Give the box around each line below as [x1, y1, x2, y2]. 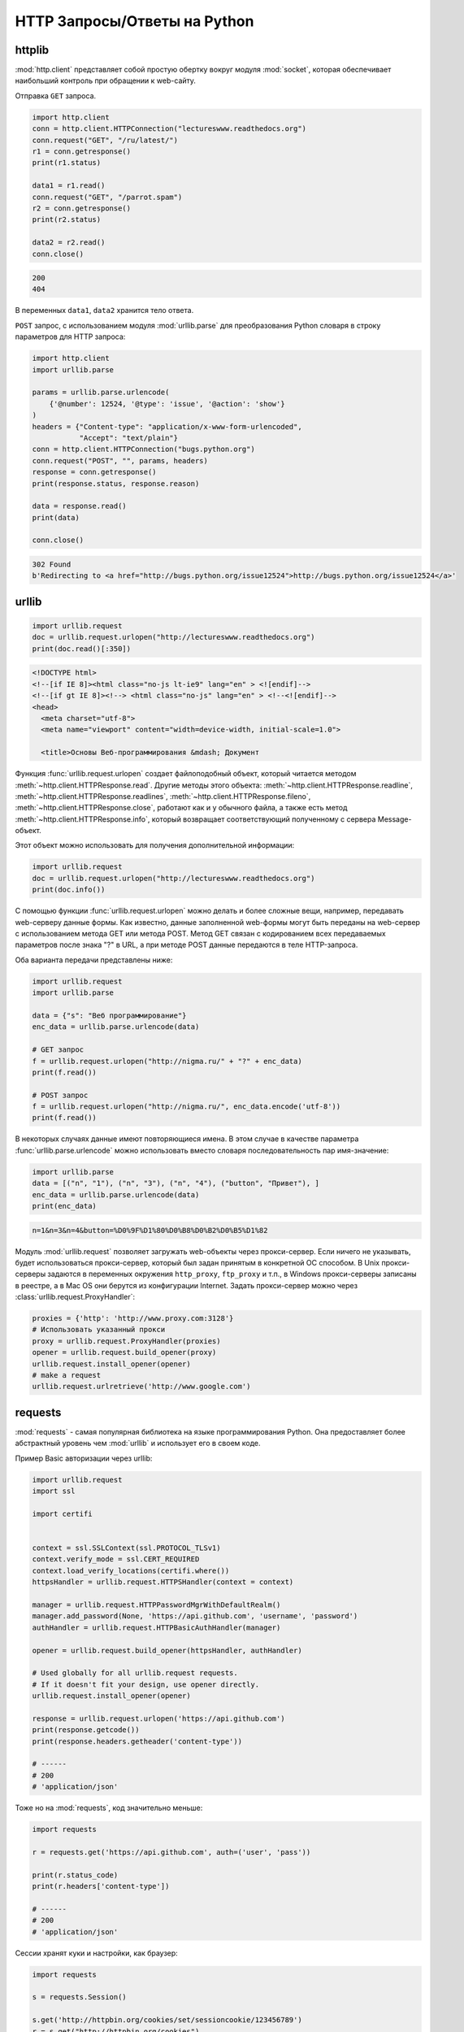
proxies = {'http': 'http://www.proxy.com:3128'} [32, 1313, 234, 1323]
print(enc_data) [32, 1201, 98, 1210]
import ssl [32, 1487, 76, 1496]
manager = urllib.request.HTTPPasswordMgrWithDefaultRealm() [32, 1600, 281, 1609]
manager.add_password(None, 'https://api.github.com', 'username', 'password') [32, 1612, 358, 1621]
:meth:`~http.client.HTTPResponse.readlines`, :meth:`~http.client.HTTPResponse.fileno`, [15, 791, 311, 801]
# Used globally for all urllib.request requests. [32, 1669, 239, 1678]
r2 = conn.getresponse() [32, 203, 132, 213]
